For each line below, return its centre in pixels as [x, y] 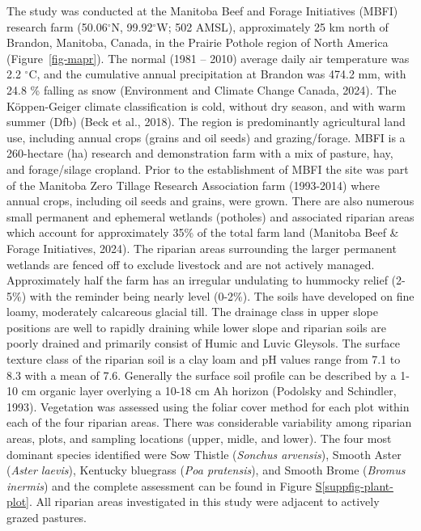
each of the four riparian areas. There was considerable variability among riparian [209, 422]
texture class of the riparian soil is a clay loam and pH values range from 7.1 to [204, 359]
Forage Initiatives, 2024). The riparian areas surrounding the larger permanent [202, 248]
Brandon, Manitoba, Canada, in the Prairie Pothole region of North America [198, 42]
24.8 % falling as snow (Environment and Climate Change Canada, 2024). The [202, 89]
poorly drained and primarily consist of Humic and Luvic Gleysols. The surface [203, 343]
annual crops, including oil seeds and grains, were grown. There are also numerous [210, 201]
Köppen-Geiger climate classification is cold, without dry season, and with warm [206, 105]
